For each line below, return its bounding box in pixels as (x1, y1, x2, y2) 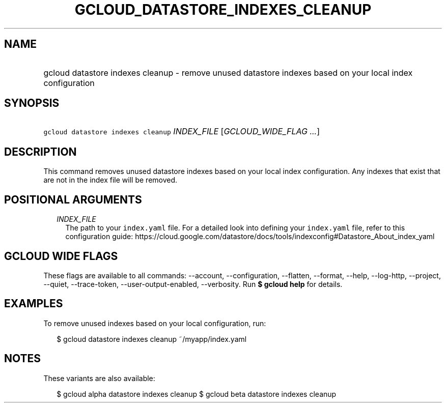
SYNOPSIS (4, 97, 60, 110)
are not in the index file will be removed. (43, 176, 178, 185)
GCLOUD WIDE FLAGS (4, 249, 118, 263)
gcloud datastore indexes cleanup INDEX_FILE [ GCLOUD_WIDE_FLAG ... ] (43, 126, 320, 137)
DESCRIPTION (4, 145, 77, 158)
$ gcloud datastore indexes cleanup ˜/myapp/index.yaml (57, 334, 247, 343)
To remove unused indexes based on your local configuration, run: (43, 318, 266, 328)
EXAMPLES (4, 297, 63, 310)
